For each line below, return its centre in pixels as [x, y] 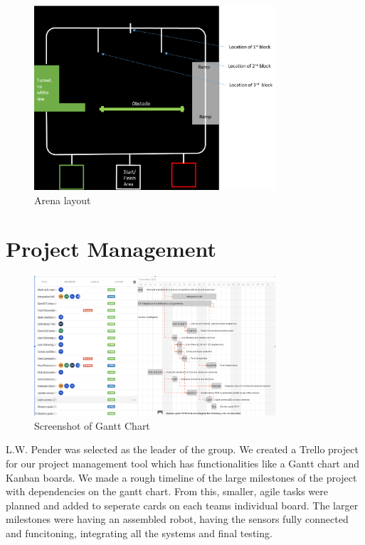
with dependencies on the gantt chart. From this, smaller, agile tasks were [167, 491]
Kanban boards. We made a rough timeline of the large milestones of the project [181, 477]
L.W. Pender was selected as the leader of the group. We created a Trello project [182, 449]
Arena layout [63, 200]
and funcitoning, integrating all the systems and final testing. [139, 533]
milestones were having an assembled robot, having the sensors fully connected [177, 519]
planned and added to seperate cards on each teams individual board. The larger [182, 505]
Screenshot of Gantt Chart [92, 425]
